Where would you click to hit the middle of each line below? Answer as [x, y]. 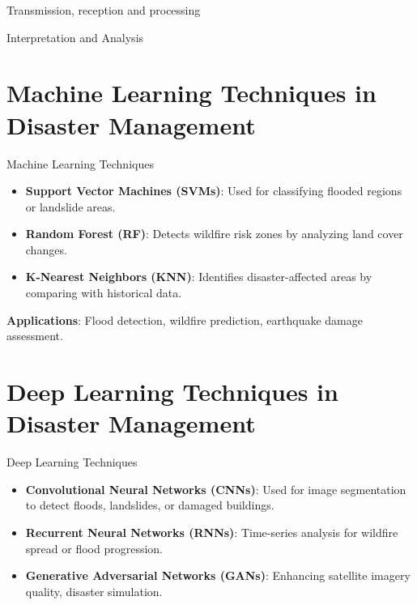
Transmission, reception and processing [104, 10]
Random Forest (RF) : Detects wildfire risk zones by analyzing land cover [214, 234]
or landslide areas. [70, 206]
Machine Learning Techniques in [191, 93]
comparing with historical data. [104, 293]
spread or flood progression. [94, 548]
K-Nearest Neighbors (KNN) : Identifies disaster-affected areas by [199, 277]
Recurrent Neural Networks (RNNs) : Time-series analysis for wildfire [212, 532]
